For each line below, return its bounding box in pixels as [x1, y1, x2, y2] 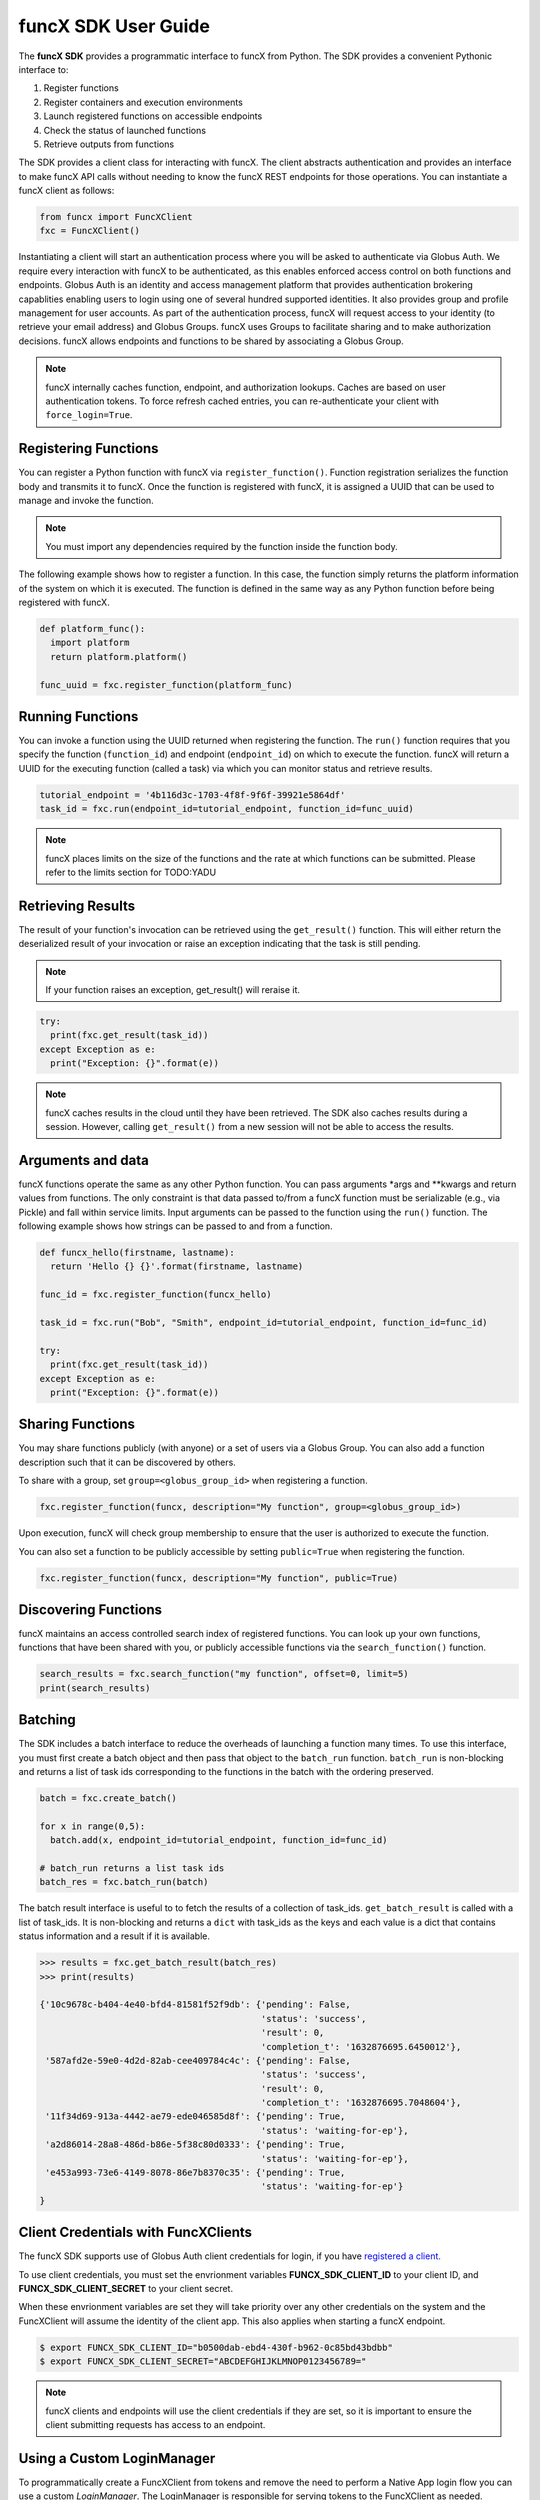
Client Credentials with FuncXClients [18, 2224, 253, 2241]
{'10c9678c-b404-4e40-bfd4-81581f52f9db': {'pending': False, [39, 1999, 351, 2010]
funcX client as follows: [18, 185, 115, 197]
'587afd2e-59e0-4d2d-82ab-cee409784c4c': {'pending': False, [45, 2055, 351, 2066]
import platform [50, 637, 130, 649]
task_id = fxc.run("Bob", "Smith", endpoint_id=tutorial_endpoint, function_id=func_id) [39, 1316, 489, 1328]
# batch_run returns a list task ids [39, 1863, 225, 1874]
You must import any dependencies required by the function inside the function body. [45, 540, 399, 552]
